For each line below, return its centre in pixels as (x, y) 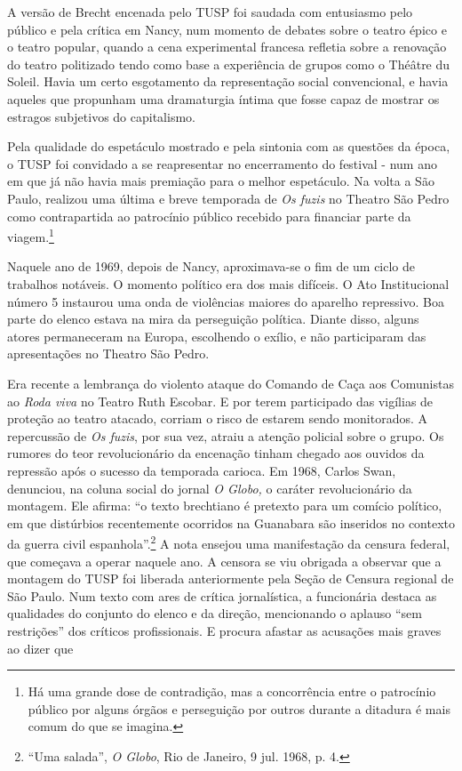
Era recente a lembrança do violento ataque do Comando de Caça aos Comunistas (231, 383)
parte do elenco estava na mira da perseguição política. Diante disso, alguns (213, 319)
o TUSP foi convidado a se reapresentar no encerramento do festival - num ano (222, 163)
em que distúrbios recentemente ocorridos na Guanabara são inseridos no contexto (231, 522)
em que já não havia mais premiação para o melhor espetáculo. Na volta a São (221, 181)
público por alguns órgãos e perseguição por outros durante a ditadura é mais (239, 708)
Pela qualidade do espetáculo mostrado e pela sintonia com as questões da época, (229, 146)
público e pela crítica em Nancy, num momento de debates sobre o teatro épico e (227, 29)
